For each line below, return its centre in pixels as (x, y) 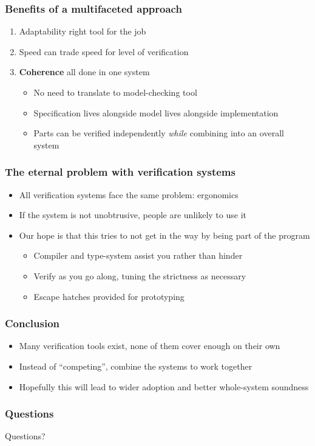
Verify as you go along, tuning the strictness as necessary (140, 275)
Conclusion (32, 323)
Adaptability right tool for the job (83, 31)
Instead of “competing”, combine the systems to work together (136, 366)
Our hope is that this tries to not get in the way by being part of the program (164, 235)
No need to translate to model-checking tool (115, 92)
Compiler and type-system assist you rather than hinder (138, 255)
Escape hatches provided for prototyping (109, 296)
